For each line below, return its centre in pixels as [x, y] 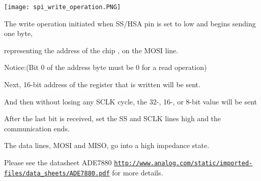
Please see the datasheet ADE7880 [58, 162]
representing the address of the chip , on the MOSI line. [91, 50]
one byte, [18, 33]
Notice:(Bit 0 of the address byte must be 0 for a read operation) [106, 67]
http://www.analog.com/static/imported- [183, 163]
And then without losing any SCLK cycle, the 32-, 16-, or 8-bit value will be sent [130, 101]
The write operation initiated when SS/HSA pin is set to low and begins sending [130, 23]
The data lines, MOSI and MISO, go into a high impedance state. [107, 145]
